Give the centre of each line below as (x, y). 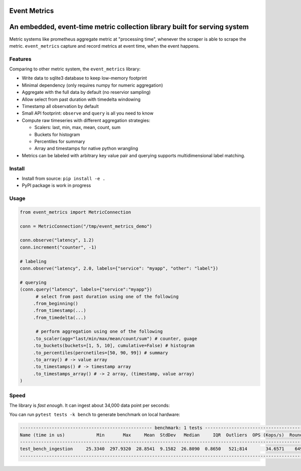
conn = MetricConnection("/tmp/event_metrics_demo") (86, 226)
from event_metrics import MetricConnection (76, 212)
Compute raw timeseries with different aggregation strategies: (86, 120)
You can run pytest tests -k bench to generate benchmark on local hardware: (95, 415)
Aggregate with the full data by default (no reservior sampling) (86, 92)
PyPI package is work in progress (56, 185)
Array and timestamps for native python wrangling (86, 149)
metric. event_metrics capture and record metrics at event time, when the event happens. (105, 46)
